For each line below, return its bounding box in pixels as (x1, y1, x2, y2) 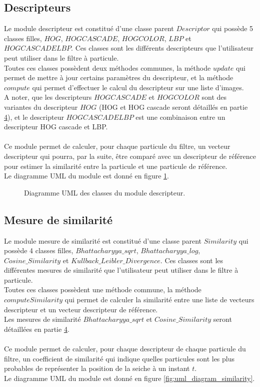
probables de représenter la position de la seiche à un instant (4, 363, 190, 373)
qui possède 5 (212, 23, 253, 34)
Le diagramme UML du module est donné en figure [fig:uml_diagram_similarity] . (4, 372, 255, 383)
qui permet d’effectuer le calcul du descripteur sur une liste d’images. (32, 82, 244, 92)
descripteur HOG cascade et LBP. (4, 121, 108, 132)
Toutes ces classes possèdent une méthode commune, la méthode (4, 284, 201, 295)
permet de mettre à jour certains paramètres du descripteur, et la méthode (4, 72, 233, 83)
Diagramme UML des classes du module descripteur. (24, 187, 185, 198)
